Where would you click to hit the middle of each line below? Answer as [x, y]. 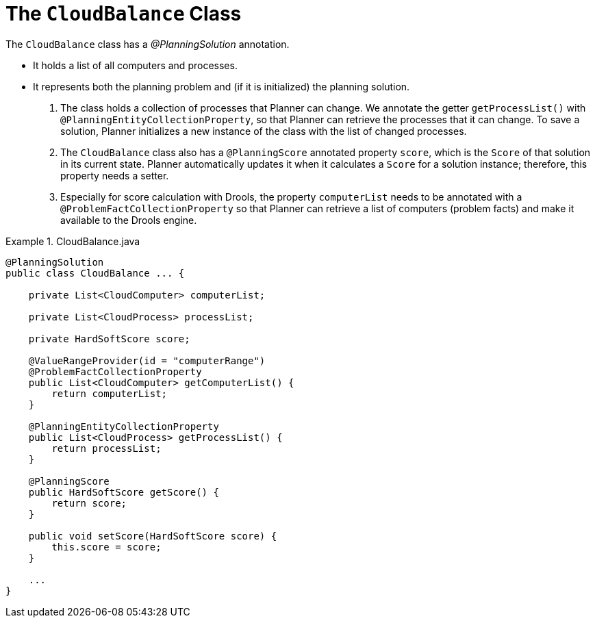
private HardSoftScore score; [109, 339]
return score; [89, 503]
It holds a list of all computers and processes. [135, 65]
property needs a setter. [115, 175]
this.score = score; [106, 547]
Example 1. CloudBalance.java [73, 241]
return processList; [106, 448]
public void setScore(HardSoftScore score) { [153, 536]
